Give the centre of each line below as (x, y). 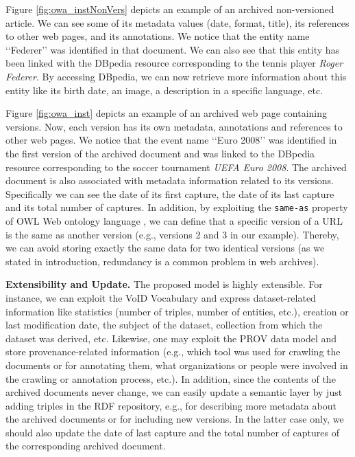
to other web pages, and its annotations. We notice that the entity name (158, 36)
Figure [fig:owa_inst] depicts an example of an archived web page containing (167, 113)
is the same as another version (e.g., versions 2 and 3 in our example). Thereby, (172, 234)
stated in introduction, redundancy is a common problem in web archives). (162, 261)
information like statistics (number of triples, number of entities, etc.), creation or (177, 311)
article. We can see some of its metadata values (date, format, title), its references (177, 22)
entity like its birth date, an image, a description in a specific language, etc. (164, 90)
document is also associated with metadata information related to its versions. (170, 180)
